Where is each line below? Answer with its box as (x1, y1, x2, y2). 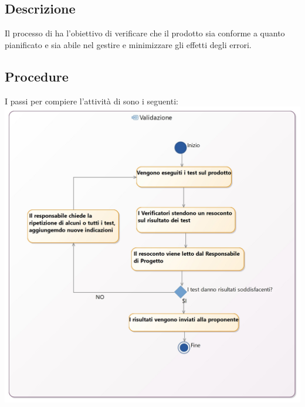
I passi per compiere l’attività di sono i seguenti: (5, 94, 178, 107)
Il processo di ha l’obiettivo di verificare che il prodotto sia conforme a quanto (5, 27, 285, 39)
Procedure (5, 67, 69, 85)
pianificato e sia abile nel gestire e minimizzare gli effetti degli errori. (5, 38, 252, 50)
